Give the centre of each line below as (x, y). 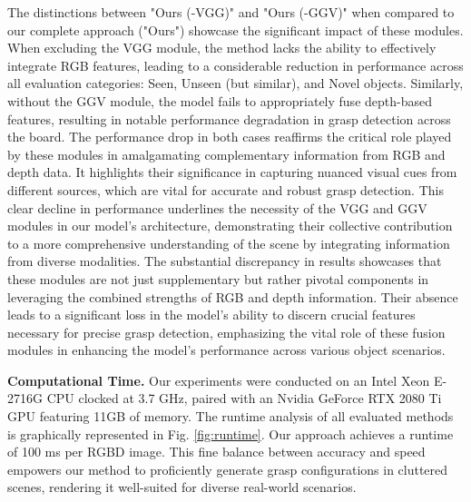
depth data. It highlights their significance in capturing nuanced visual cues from (232, 172)
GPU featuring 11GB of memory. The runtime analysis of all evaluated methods (231, 416)
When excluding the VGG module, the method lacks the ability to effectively (222, 48)
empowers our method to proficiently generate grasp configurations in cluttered (228, 469)
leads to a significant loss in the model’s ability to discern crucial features (211, 315)
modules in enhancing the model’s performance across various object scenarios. (226, 350)
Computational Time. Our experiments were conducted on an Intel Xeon (219, 380)
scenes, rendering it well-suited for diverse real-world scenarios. (182, 487)
